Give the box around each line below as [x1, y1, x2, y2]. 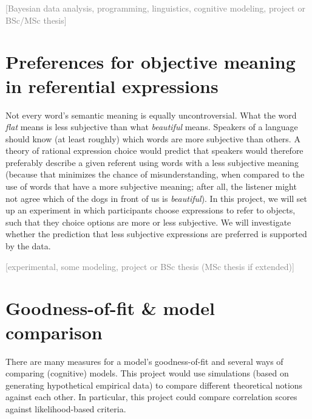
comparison [5, 319, 103, 344]
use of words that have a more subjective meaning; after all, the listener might [5, 180, 297, 193]
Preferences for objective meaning [5, 49, 296, 74]
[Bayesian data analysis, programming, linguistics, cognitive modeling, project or [5, 2, 305, 14]
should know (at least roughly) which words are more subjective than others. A [5, 132, 300, 145]
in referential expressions [5, 73, 219, 98]
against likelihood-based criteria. [5, 402, 126, 415]
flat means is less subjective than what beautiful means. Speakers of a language [5, 120, 298, 133]
